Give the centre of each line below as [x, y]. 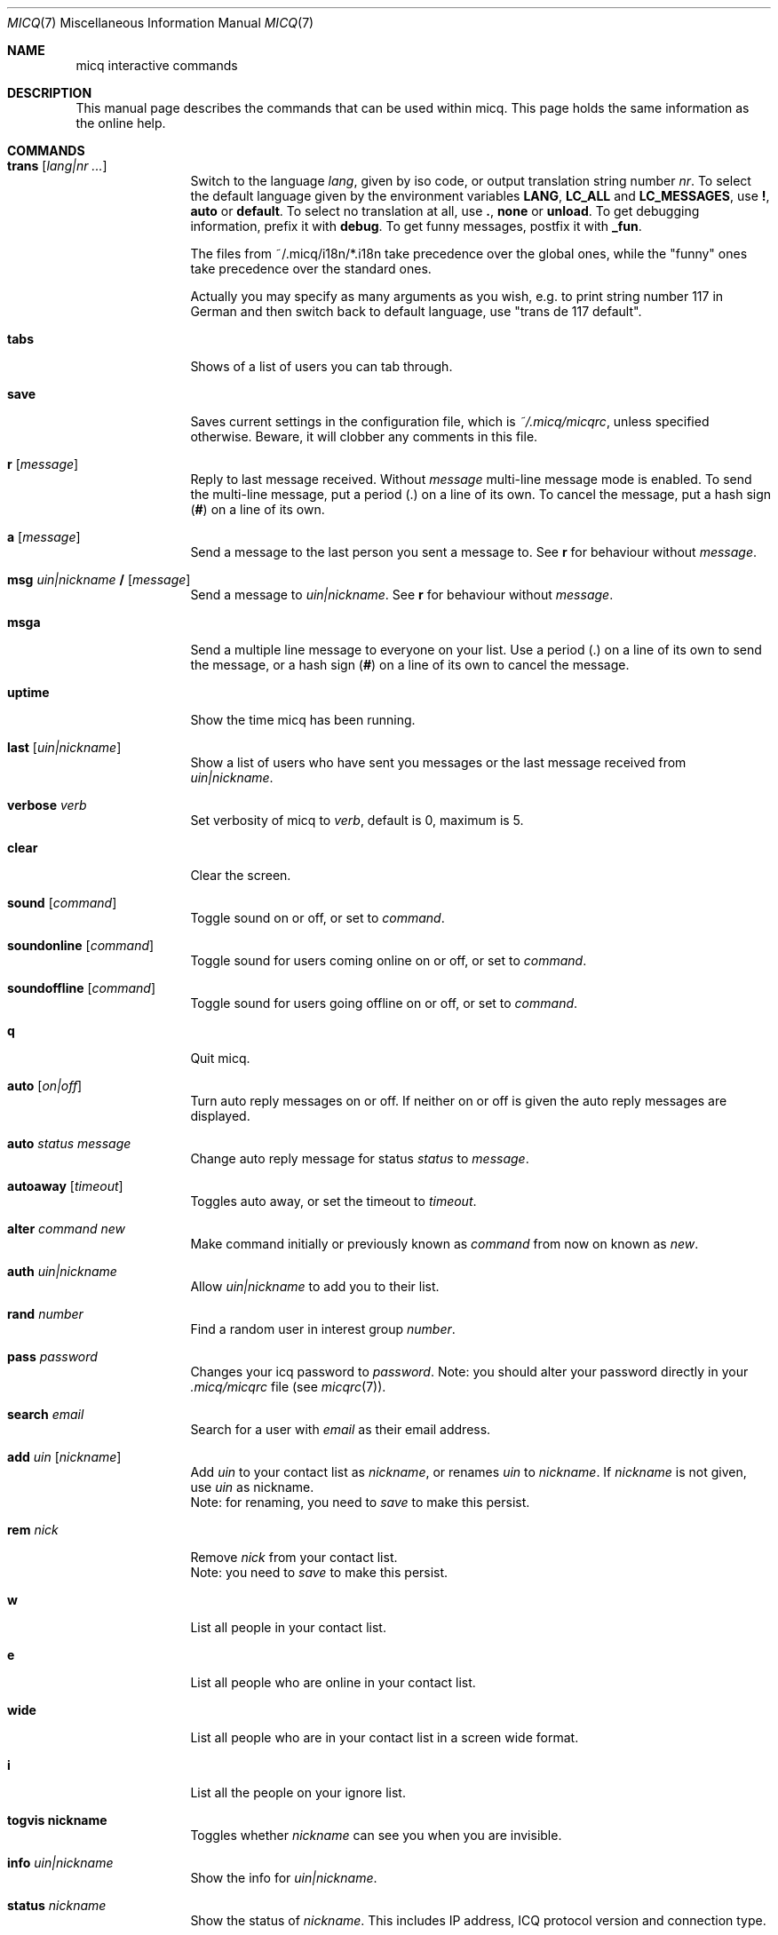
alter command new [66, 1229]
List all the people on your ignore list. [298, 1792]
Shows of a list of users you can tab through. [322, 366]
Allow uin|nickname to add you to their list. [315, 1286]
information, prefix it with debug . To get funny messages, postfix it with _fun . [416, 226]
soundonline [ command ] [81, 945]
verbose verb [47, 805]
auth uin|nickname [62, 1271]
